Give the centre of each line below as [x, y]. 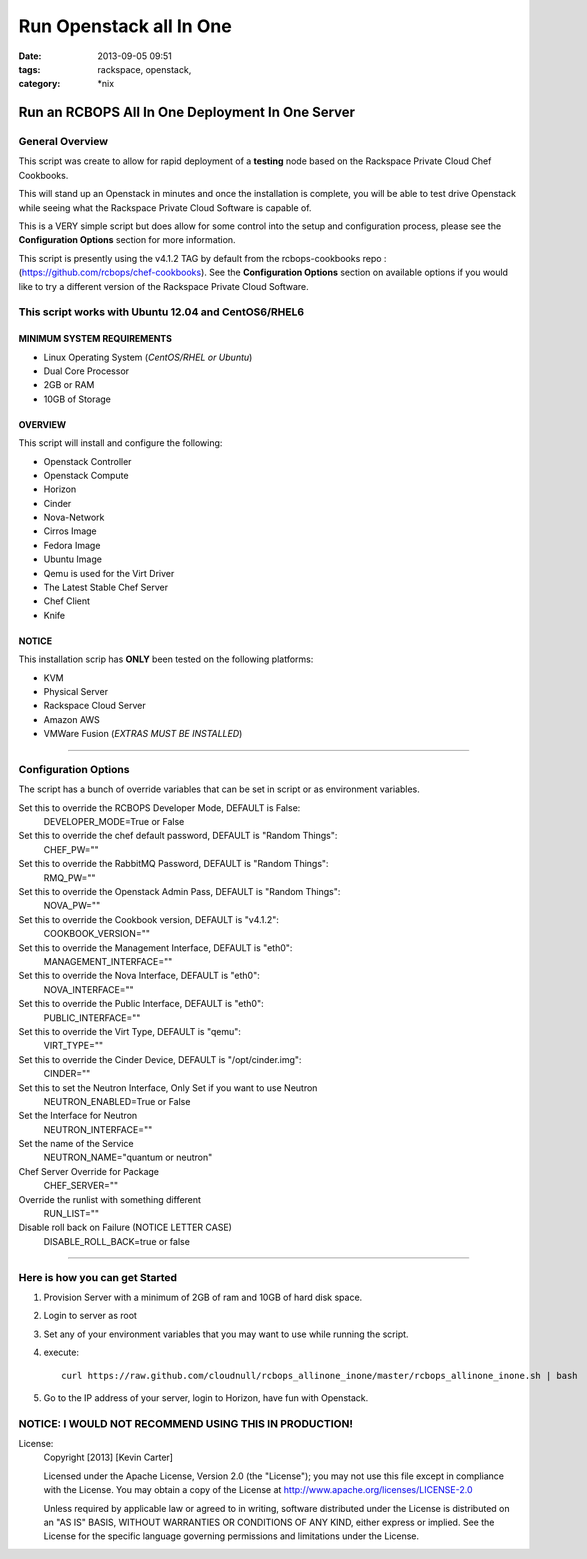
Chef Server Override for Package [89, 1171]
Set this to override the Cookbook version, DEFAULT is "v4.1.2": [149, 919]
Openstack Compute [86, 475]
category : [39, 84]
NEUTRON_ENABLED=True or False [117, 1101]
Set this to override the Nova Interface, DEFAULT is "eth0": [139, 976]
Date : [30, 56]
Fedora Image [72, 545]
